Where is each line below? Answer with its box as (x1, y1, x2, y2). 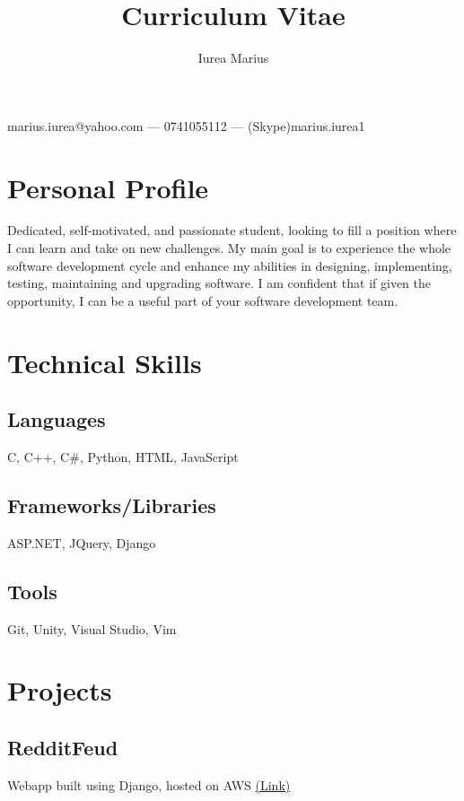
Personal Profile (7, 169, 209, 205)
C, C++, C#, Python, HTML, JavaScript (7, 447, 239, 466)
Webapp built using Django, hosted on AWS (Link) (7, 775, 291, 794)
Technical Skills (7, 344, 202, 380)
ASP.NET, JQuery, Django (7, 533, 156, 552)
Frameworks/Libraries (7, 491, 216, 518)
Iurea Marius (197, 48, 269, 67)
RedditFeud (7, 733, 118, 761)
